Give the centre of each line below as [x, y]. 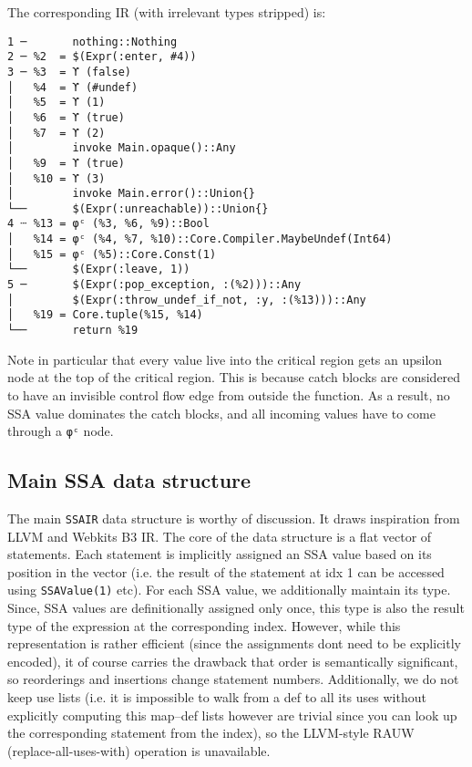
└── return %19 [73, 331]
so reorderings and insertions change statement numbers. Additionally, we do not [233, 679]
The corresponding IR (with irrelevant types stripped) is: [167, 12]
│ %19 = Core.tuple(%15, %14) [105, 315]
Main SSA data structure [129, 480]
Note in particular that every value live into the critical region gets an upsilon [225, 359]
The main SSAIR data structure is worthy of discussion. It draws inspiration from [234, 518]
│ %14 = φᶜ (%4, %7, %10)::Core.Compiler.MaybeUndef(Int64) [200, 239]
